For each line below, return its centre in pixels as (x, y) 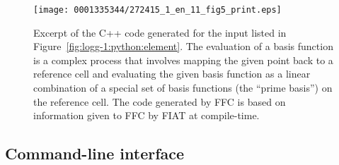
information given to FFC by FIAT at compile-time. (146, 115)
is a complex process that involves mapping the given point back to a (183, 60)
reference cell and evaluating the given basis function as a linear (172, 74)
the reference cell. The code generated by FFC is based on (160, 101)
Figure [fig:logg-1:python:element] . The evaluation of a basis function (183, 46)
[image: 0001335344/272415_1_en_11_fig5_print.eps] (157, 10)
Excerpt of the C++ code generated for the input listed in (160, 32)
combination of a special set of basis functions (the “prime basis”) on (183, 88)
